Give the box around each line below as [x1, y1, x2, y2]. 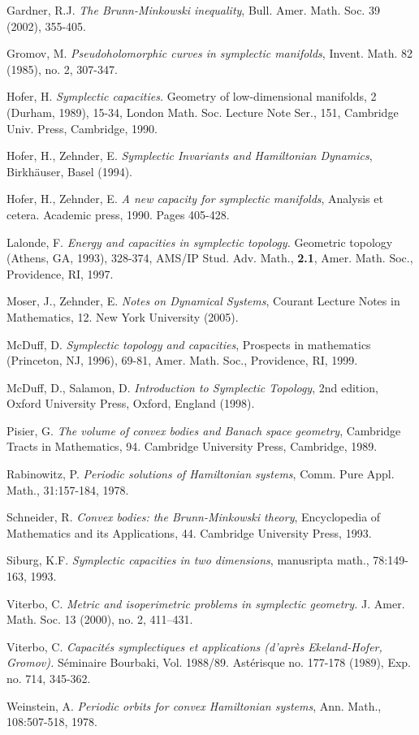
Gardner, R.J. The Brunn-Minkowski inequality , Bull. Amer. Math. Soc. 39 [6, 2, 380, 18]
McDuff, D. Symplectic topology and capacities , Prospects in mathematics [6, 335, 371, 352]
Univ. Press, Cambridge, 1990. [6, 119, 158, 136]
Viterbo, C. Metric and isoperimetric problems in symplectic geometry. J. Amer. [6, 594, 405, 612]
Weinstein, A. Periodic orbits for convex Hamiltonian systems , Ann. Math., [6, 697, 382, 714]
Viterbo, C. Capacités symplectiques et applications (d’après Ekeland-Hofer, [6, 638, 382, 655]
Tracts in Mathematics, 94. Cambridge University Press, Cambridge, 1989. [6, 438, 378, 455]
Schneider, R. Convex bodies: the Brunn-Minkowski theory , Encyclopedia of [6, 508, 381, 525]
